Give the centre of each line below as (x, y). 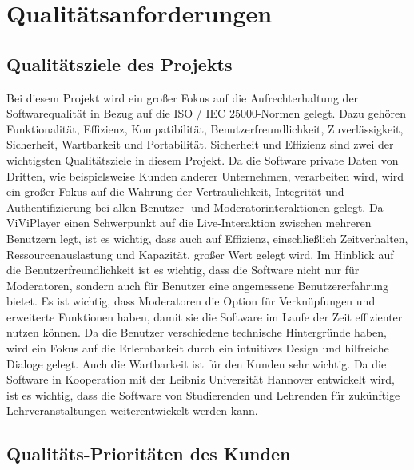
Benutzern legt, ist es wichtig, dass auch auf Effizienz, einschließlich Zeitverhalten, (207, 238)
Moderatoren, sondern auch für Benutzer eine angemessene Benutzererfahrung (198, 285)
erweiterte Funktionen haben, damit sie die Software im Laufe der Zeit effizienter (205, 316)
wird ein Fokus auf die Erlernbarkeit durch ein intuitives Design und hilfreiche (198, 348)
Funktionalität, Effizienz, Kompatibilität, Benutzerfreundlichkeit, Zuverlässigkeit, (205, 128)
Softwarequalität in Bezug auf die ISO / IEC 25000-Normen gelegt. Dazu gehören (207, 113)
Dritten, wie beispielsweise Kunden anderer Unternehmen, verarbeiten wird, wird (205, 175)
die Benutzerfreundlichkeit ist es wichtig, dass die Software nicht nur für (183, 270)
